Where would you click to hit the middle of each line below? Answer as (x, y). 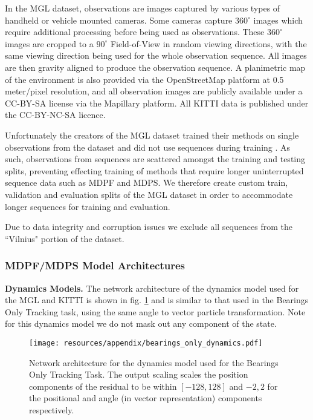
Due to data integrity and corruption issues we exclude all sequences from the (149, 227)
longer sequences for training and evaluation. (88, 206)
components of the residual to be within (103, 386)
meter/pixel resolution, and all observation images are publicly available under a (154, 91)
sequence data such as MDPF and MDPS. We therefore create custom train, (147, 182)
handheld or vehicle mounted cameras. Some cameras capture (119, 20)
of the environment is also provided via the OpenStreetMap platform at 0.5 (144, 79)
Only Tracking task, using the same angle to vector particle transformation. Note (155, 311)
